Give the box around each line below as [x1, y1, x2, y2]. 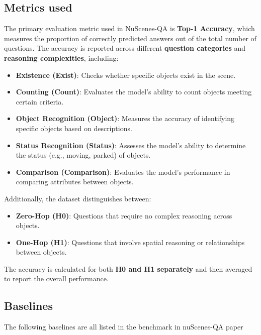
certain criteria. [16, 96, 64, 106]
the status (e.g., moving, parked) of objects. [16, 150, 151, 160]
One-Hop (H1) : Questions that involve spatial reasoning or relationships [16, 237, 245, 247]
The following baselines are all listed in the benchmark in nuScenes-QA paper [4, 321, 243, 332]
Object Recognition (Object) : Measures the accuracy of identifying [16, 113, 235, 124]
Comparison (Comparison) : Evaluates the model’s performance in [16, 166, 230, 177]
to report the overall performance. [4, 273, 109, 284]
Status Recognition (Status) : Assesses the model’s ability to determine [16, 140, 246, 150]
